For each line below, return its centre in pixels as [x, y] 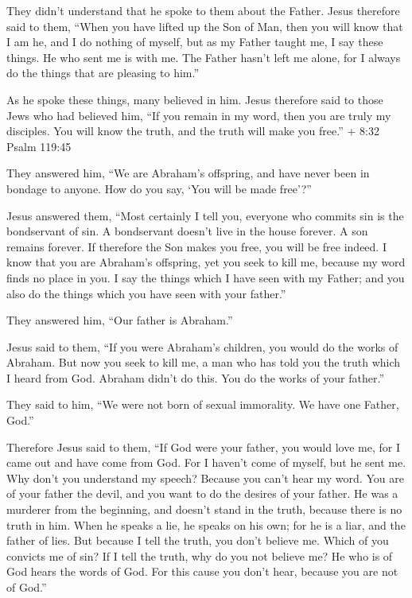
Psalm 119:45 [39, 146]
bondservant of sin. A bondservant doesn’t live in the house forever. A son [187, 231]
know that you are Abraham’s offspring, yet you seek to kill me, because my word [206, 262]
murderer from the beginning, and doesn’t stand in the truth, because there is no [204, 509]
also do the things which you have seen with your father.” [146, 293]
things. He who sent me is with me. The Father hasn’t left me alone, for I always [204, 57]
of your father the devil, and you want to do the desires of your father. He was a [202, 493]
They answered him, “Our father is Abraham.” [120, 320]
